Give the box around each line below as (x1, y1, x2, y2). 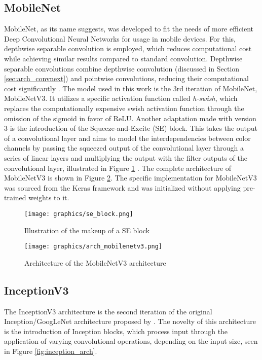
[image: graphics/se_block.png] (24, 210, 133, 218)
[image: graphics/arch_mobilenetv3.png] (24, 243, 163, 250)
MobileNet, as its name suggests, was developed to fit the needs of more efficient (4, 23, 254, 34)
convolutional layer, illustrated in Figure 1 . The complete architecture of (4, 162, 232, 173)
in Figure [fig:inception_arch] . (4, 345, 97, 356)
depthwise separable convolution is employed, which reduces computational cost (4, 43, 252, 54)
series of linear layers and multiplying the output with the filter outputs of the (4, 152, 248, 163)
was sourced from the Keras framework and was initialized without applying (4, 182, 241, 193)
